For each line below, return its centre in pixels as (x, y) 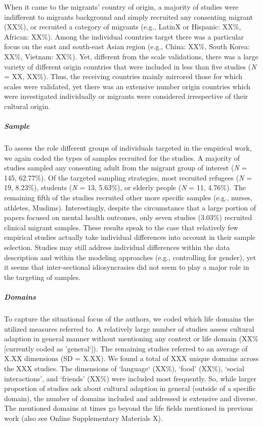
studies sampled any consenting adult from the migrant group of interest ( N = (126, 168)
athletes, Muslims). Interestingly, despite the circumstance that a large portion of (130, 207)
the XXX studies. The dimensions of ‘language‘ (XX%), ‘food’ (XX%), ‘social (124, 368)
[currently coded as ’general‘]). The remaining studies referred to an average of (126, 348)
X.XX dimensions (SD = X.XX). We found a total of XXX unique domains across (131, 358)
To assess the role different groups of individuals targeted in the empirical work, (128, 148)
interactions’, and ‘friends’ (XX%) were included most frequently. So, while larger (130, 378)
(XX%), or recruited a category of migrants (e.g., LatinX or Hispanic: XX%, (123, 27)
